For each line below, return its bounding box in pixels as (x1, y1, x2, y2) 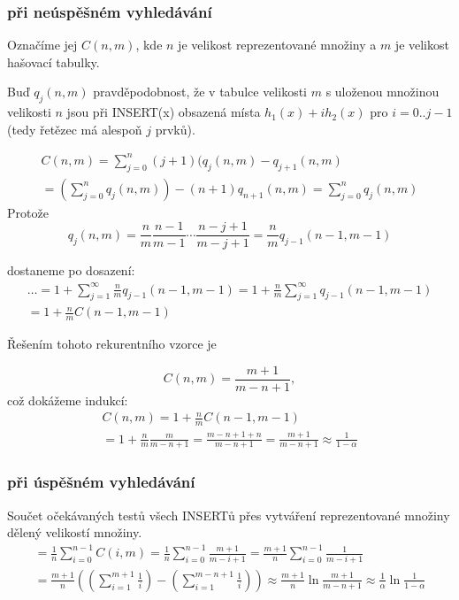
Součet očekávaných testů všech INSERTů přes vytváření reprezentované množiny (7, 505, 450, 524)
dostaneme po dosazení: (7, 261, 135, 280)
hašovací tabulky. (7, 52, 100, 71)
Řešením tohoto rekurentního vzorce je (7, 335, 217, 353)
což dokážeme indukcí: (7, 390, 128, 409)
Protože (7, 203, 49, 221)
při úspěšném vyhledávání (7, 471, 195, 493)
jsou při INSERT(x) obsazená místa (66, 103, 261, 121)
